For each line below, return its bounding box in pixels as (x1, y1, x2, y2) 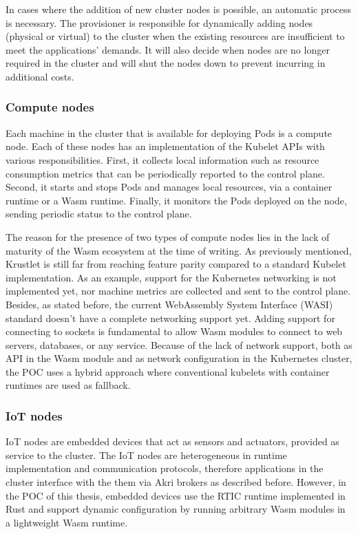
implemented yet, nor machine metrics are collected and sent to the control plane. (6, 284, 351, 298)
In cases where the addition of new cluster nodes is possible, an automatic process (6, 2, 352, 16)
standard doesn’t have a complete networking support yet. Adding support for (6, 310, 335, 325)
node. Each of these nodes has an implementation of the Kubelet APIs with (6, 139, 325, 153)
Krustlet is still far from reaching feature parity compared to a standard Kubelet (6, 257, 346, 271)
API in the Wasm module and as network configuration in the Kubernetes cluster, (6, 351, 352, 365)
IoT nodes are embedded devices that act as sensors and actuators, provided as (6, 434, 339, 449)
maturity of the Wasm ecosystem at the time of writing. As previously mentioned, (6, 243, 352, 257)
